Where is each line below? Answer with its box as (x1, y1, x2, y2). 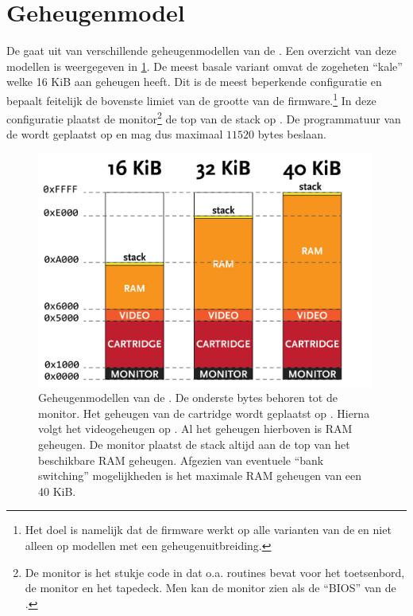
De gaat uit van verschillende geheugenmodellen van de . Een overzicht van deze (6, 42, 396, 59)
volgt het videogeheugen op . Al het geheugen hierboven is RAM (38, 420, 353, 437)
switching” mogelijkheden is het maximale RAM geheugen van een (38, 467, 362, 484)
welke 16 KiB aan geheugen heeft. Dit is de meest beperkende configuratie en (6, 73, 382, 90)
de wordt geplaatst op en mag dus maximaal (6, 126, 223, 142)
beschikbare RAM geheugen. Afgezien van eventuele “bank (38, 451, 324, 468)
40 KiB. (38, 482, 76, 499)
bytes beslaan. (257, 126, 326, 142)
